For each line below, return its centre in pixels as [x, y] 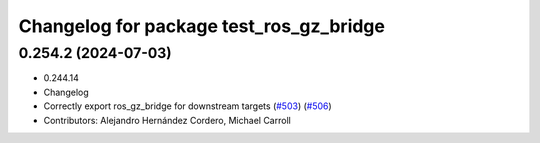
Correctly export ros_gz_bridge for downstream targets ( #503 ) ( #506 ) [187, 106]
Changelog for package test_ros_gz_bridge [201, 26]
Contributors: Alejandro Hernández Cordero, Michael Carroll [167, 120]
